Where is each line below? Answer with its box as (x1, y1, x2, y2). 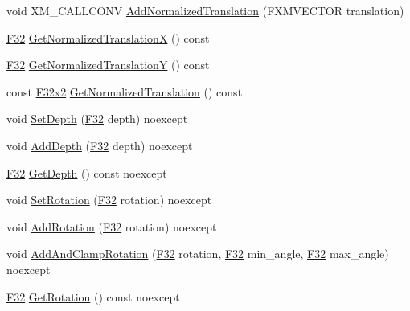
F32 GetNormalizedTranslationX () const (6, 29, 210, 46)
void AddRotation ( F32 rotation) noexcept (6, 218, 217, 235)
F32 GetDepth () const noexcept (6, 164, 167, 181)
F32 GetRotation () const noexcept (6, 288, 180, 305)
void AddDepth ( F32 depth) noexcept (6, 137, 193, 153)
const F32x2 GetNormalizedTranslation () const (6, 83, 243, 100)
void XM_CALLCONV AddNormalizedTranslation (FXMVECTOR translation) (6, 2, 404, 18)
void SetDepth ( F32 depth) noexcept (6, 110, 188, 127)
